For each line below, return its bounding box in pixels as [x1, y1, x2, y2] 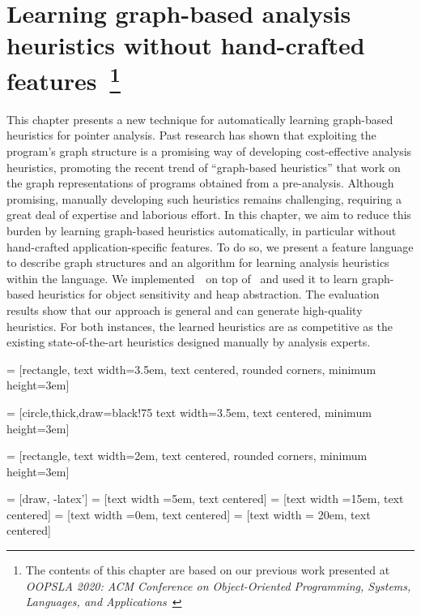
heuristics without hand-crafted [6, 28, 365, 62]
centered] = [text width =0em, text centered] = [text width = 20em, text [6, 505, 371, 523]
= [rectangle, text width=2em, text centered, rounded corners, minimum [6, 447, 368, 464]
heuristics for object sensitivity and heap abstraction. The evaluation [37, 286, 380, 303]
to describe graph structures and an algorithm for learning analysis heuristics [6, 254, 389, 271]
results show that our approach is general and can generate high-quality [6, 301, 363, 318]
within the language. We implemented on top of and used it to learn [6, 269, 359, 286]
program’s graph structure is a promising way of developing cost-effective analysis [6, 143, 412, 160]
